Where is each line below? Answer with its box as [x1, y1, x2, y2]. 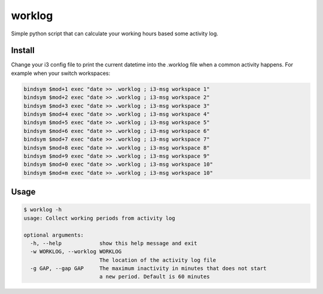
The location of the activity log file [99, 256, 217, 263]
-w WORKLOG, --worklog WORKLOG [30, 248, 122, 255]
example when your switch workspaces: [11, 69, 111, 77]
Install [11, 46, 35, 56]
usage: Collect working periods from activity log [23, 214, 176, 222]
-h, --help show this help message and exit [30, 240, 197, 247]
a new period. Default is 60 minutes [99, 273, 210, 280]
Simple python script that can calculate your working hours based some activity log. [11, 30, 218, 37]
